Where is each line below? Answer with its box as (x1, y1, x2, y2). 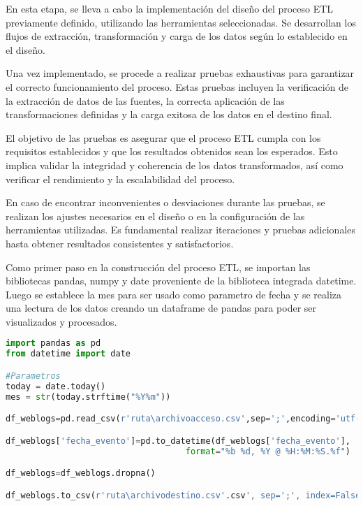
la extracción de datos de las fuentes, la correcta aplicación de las (6, 93, 285, 108)
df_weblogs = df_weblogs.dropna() (6, 468, 156, 479)
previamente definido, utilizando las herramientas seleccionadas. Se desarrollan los (6, 15, 356, 29)
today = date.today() (6, 381, 106, 391)
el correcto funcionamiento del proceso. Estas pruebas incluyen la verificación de (6, 79, 349, 94)
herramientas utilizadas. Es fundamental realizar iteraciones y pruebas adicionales (6, 222, 356, 237)
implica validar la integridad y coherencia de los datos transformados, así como (6, 157, 343, 172)
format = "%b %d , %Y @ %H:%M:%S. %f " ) (185, 446, 351, 456)
